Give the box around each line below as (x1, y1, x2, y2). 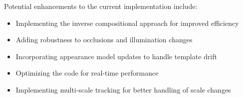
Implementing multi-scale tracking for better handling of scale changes (15, 84, 231, 95)
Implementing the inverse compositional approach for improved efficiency (15, 17, 239, 28)
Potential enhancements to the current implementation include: (4, 1, 198, 11)
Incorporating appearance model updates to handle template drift (15, 51, 217, 61)
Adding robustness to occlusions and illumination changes (15, 34, 193, 45)
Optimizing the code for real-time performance (15, 68, 159, 78)
